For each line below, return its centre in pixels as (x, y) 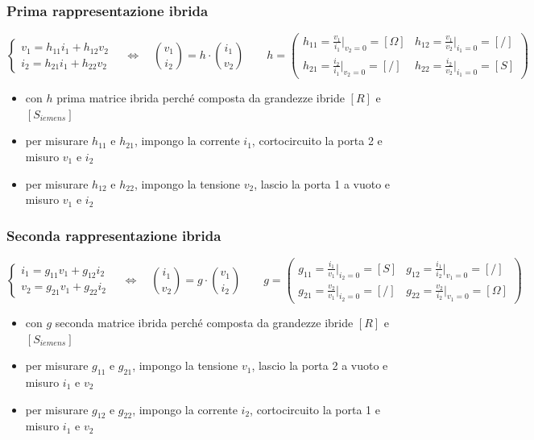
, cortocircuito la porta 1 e (315, 409)
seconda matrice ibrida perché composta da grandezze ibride (204, 322)
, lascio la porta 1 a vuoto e (322, 183)
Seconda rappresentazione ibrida (114, 235)
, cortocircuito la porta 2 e (317, 141)
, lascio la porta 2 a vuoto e (320, 365)
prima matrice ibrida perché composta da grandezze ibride (201, 98)
